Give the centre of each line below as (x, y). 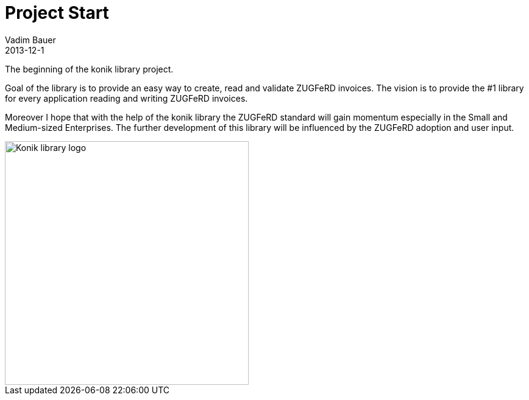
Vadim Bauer (30, 40)
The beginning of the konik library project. (89, 69)
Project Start (57, 13)
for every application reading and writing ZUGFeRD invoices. (126, 98)
